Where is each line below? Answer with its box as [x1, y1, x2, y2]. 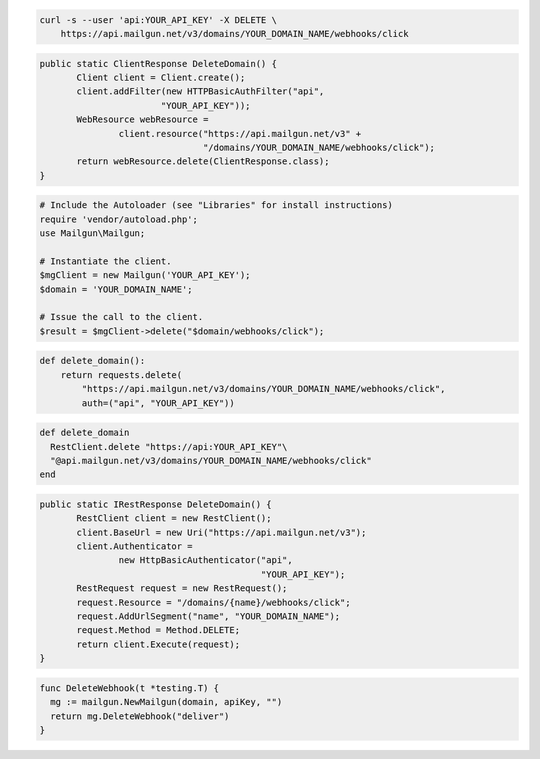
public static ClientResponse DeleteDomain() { [39, 58, 277, 69]
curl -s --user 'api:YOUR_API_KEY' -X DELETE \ [39, 14, 277, 25]
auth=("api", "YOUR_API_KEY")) [81, 397, 235, 409]
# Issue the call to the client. [39, 311, 204, 323]
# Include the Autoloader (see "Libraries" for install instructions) [39, 200, 394, 211]
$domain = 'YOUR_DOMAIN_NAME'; [39, 283, 194, 295]
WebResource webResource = [76, 114, 209, 125]
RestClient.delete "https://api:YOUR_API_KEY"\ [50, 441, 288, 452]
